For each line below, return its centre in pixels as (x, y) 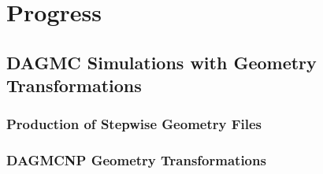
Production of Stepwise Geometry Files (134, 124)
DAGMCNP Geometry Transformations (136, 160)
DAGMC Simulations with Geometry (161, 62)
